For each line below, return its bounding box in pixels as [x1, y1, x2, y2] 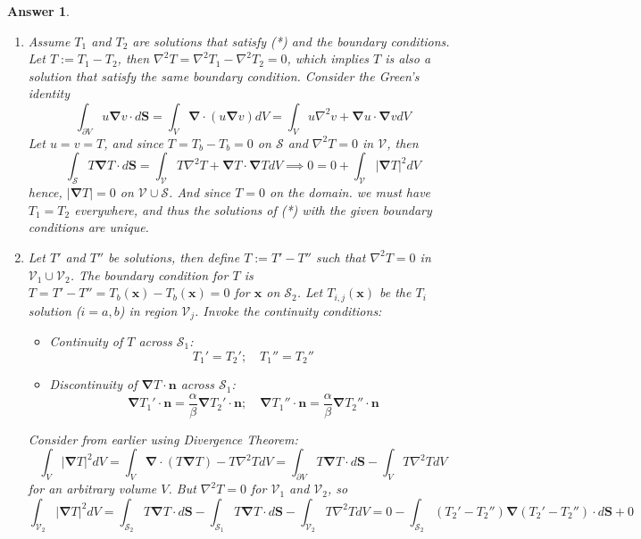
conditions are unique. [28, 218, 149, 236]
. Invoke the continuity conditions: [195, 301, 382, 319]
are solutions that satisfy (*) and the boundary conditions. [132, 31, 450, 50]
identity [28, 84, 70, 103]
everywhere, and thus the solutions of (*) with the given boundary [74, 200, 432, 219]
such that [315, 247, 366, 266]
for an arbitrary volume [28, 479, 157, 498]
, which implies [287, 49, 370, 68]
